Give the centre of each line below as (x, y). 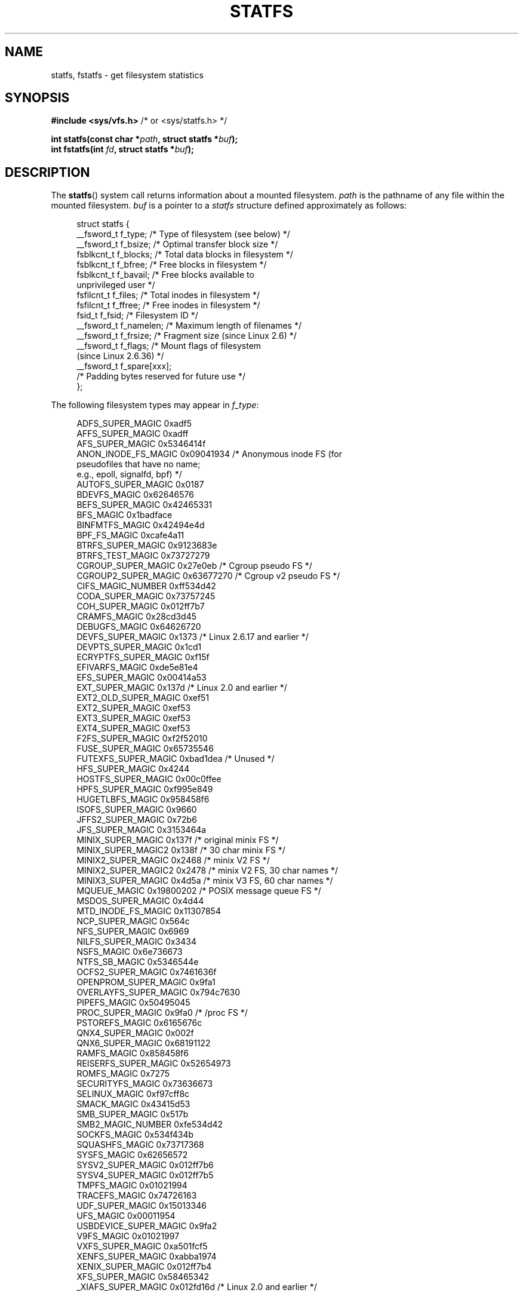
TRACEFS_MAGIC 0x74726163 (137, 1196)
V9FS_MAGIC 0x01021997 (128, 1236)
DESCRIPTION (47, 172)
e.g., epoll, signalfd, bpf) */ (129, 474)
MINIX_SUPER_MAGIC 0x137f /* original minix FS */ (178, 840)
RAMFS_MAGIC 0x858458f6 (133, 1053)
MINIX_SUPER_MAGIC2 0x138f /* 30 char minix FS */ (181, 850)
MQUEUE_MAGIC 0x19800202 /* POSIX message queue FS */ (199, 891)
